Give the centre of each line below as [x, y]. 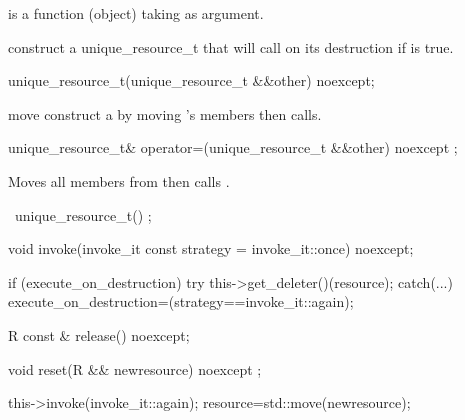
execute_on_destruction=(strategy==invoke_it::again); [181, 301]
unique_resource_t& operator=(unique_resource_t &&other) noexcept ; [233, 147]
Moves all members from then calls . [119, 180]
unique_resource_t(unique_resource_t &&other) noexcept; [191, 80]
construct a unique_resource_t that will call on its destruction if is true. [231, 46]
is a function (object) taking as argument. [136, 13]
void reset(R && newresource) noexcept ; [135, 368]
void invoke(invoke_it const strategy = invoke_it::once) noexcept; [211, 248]
